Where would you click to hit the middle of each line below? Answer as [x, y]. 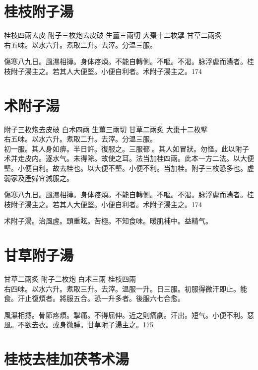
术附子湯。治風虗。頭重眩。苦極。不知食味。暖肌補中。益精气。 [108, 221]
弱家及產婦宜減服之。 [39, 178]
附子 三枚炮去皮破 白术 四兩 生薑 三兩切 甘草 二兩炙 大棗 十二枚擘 [106, 129]
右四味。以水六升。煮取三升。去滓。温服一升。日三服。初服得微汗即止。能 [126, 288]
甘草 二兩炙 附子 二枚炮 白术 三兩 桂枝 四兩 [70, 279]
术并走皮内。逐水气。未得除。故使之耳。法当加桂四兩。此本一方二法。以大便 [129, 158]
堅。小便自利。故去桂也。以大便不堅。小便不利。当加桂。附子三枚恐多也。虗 [129, 168]
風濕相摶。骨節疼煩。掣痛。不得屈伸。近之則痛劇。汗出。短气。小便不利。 [126, 315]
